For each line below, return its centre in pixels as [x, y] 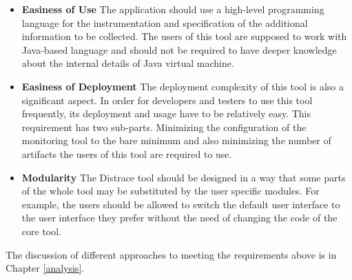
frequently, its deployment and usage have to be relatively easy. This [166, 113]
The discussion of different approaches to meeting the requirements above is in [171, 254]
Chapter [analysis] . [45, 268]
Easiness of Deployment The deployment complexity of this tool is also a [183, 86]
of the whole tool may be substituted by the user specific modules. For [170, 191]
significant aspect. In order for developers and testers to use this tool [167, 100]
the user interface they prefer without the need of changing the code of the [179, 218]
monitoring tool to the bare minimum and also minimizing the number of [176, 140]
